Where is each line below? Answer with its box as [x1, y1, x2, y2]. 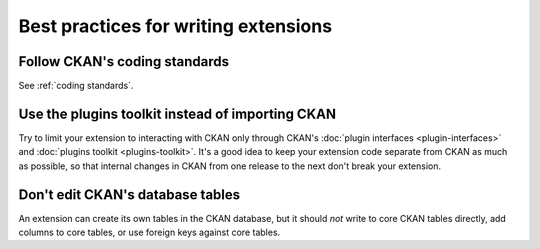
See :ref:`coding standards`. [18, 80, 134, 92]
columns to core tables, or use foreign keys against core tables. [18, 226, 281, 239]
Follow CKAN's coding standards [18, 53, 230, 70]
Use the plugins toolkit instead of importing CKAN [18, 105, 337, 122]
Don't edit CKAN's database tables [18, 186, 241, 203]
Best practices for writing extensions [18, 15, 333, 37]
